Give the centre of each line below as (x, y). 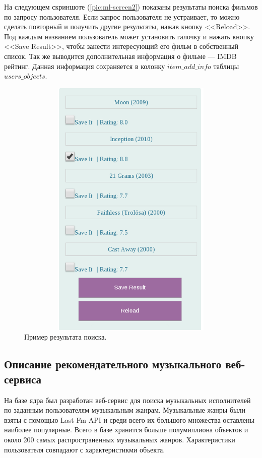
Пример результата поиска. (65, 337)
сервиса (23, 379)
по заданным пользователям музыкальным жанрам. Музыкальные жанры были (125, 410)
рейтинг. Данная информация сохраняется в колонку (85, 66)
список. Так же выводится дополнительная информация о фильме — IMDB (120, 56)
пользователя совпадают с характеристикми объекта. (85, 449)
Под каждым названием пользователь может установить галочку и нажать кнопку (129, 36)
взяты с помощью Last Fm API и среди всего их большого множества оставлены (129, 419)
